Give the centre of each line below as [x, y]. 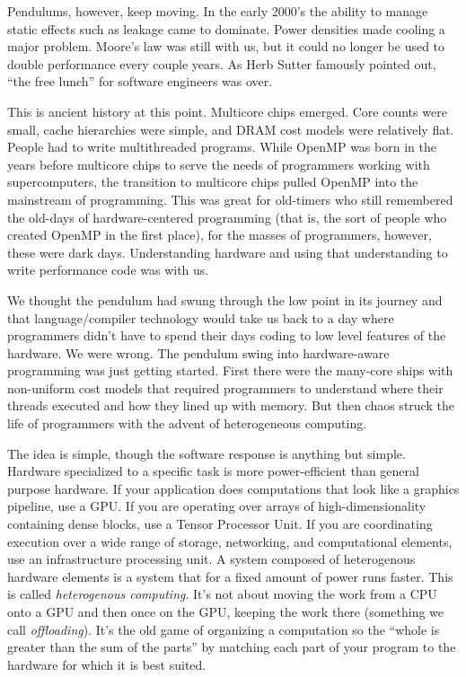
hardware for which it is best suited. [107, 664]
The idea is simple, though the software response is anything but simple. [207, 453]
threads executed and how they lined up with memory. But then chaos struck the [231, 405]
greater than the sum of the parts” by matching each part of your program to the [232, 647]
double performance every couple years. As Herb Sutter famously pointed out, [222, 63]
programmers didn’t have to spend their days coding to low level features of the [227, 335]
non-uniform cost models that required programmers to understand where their [225, 387]
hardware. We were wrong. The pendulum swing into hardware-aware [198, 352]
